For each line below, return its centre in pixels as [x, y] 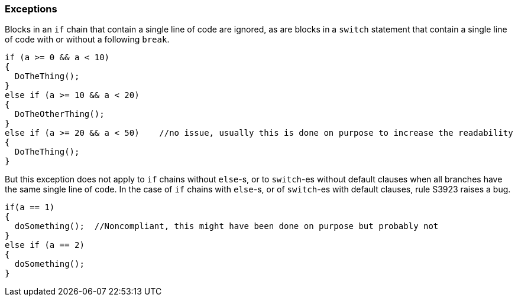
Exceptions [31, 9]
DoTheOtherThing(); [59, 114]
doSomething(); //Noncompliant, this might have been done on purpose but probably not [226, 226]
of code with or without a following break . [87, 40]
